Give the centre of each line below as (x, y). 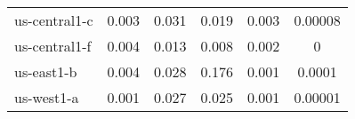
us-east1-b (46, 71)
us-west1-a (47, 97)
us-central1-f (53, 46)
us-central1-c (54, 20)
